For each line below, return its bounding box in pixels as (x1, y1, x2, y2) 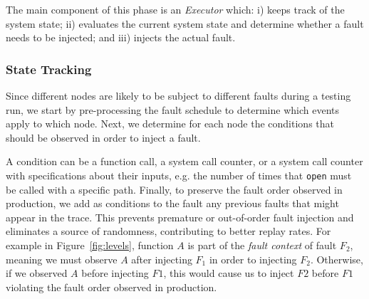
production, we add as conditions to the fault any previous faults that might (6, 196, 339, 211)
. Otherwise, (310, 251, 363, 266)
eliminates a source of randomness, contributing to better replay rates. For (6, 224, 331, 238)
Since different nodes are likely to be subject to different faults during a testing (6, 88, 351, 103)
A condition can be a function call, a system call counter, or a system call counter (6, 154, 363, 169)
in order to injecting (209, 251, 297, 266)
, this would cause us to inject (163, 266, 294, 280)
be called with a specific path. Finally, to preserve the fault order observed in (6, 182, 343, 196)
